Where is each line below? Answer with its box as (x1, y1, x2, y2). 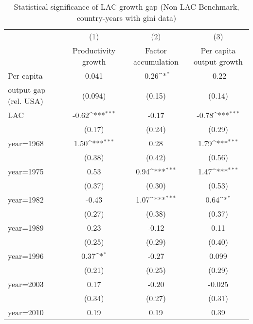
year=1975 (8, 166, 44, 177)
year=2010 (8, 307, 44, 318)
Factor (145, 45, 167, 56)
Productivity (72, 45, 116, 56)
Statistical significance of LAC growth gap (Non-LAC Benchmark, (14, 1, 239, 12)
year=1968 (8, 137, 44, 149)
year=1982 (8, 194, 44, 205)
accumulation (133, 56, 179, 67)
